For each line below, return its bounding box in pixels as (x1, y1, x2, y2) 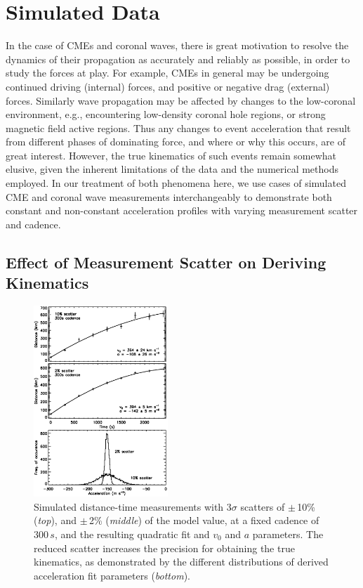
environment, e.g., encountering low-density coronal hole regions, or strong (6, 107, 326, 122)
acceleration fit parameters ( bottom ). (34, 568, 190, 582)
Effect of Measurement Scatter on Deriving (6, 251, 326, 273)
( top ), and (34, 513, 77, 528)
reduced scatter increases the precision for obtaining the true (34, 540, 295, 555)
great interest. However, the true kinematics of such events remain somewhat (6, 148, 337, 162)
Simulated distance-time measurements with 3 (34, 499, 232, 514)
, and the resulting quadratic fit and (54, 526, 210, 541)
